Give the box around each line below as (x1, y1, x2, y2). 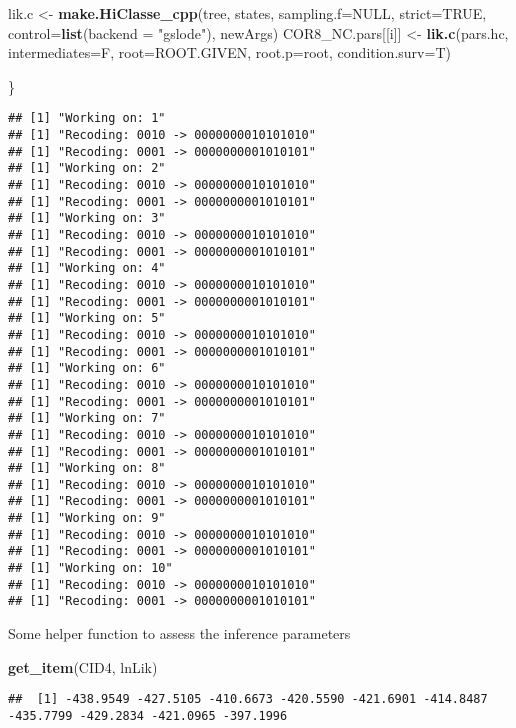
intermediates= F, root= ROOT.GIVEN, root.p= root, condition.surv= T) (8, 42, 451, 63)
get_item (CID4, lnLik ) (8, 656, 158, 677)
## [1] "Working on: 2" (8, 161, 166, 176)
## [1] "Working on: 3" (8, 211, 166, 226)
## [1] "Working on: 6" (8, 361, 166, 376)
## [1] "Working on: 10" (8, 561, 173, 576)
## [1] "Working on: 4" (8, 261, 166, 276)
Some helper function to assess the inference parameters (8, 623, 351, 644)
